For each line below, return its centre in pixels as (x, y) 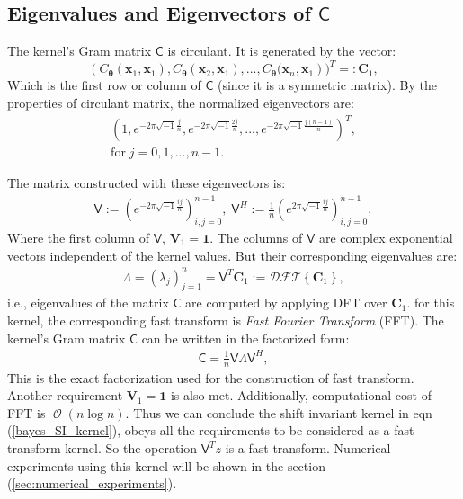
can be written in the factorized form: (245, 338)
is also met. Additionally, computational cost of (301, 395)
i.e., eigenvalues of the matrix (88, 303)
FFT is (27, 412)
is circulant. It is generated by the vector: (282, 51)
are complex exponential (386, 237)
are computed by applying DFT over (286, 303)
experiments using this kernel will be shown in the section (166, 465)
